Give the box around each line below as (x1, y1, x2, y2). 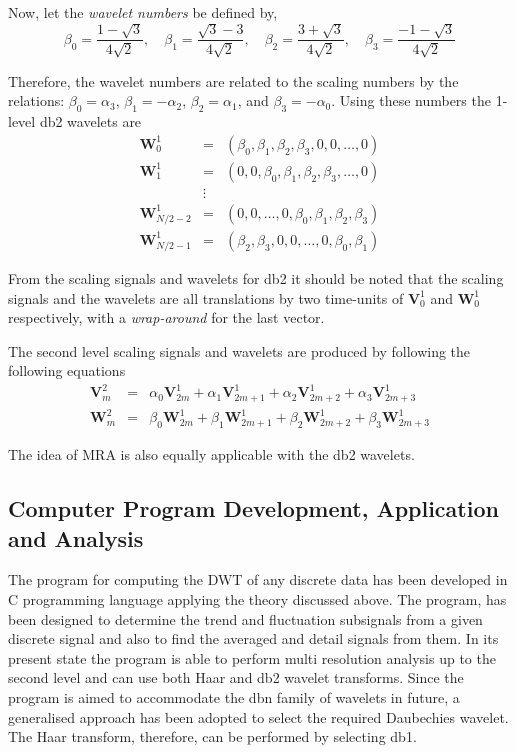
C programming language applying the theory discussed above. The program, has (8, 589, 507, 610)
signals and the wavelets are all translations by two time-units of (8, 287, 404, 308)
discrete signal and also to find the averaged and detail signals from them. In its (8, 628, 499, 649)
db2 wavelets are (39, 111, 142, 132)
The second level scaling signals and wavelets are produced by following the (8, 340, 471, 361)
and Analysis (8, 522, 144, 553)
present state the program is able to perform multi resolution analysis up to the (8, 647, 496, 668)
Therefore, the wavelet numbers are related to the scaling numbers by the (8, 70, 459, 91)
